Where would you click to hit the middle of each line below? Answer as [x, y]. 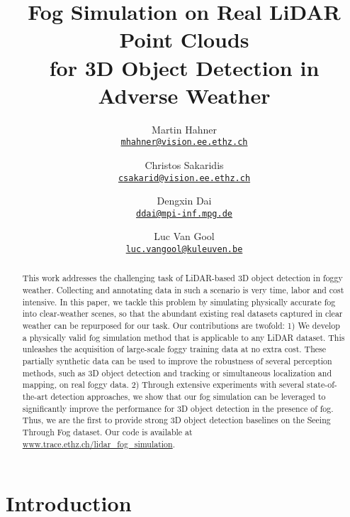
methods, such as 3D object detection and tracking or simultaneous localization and [177, 372]
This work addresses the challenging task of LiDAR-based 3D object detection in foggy [182, 278]
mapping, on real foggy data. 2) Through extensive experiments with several [163, 385]
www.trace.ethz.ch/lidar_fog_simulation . [98, 443]
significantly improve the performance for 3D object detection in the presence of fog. [178, 408]
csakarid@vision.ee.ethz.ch [184, 178]
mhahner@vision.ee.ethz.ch [184, 142]
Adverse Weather [184, 95]
